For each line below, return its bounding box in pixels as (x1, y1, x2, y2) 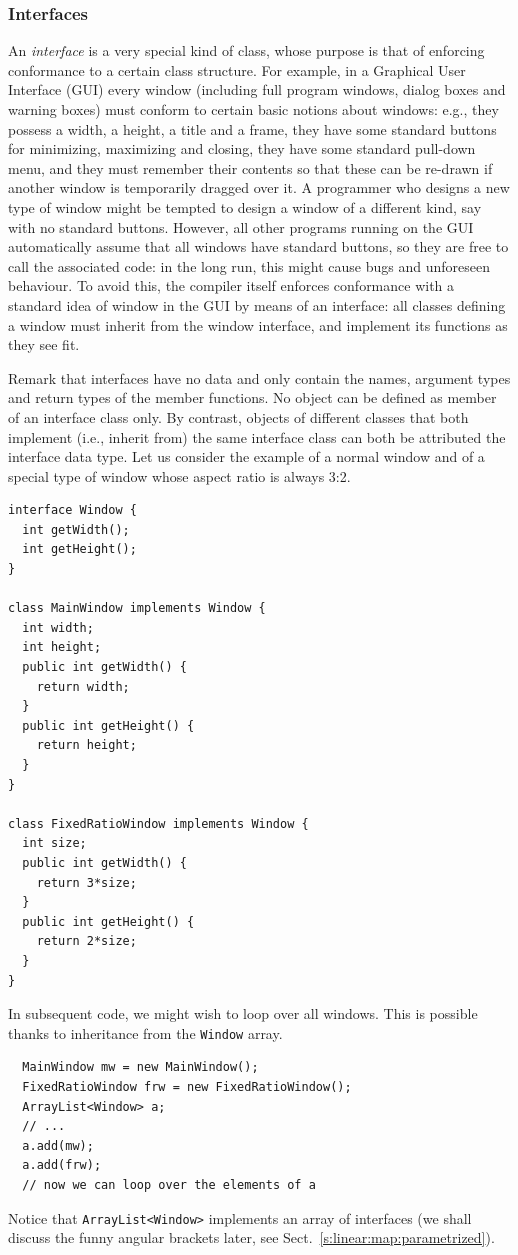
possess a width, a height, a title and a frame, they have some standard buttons (8, 118, 497, 139)
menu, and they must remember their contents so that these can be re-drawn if (8, 157, 493, 178)
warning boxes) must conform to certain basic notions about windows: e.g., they (8, 99, 499, 119)
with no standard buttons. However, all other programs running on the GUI (8, 216, 474, 237)
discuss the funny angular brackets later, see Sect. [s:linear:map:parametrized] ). (8, 1227, 495, 1248)
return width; (36, 679, 130, 694)
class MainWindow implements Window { (8, 601, 266, 616)
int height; (22, 640, 102, 655)
